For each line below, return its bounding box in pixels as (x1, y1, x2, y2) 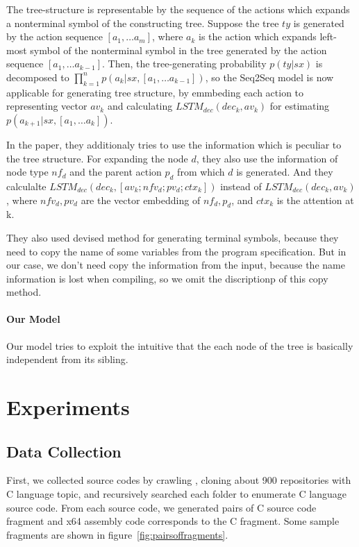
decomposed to (6, 69, 69, 84)
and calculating (107, 99, 173, 113)
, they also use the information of (196, 151, 338, 165)
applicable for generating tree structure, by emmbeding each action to (6, 85, 304, 99)
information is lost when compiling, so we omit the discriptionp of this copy (6, 271, 328, 285)
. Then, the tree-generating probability (101, 56, 267, 71)
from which (177, 165, 225, 179)
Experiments (6, 393, 130, 421)
